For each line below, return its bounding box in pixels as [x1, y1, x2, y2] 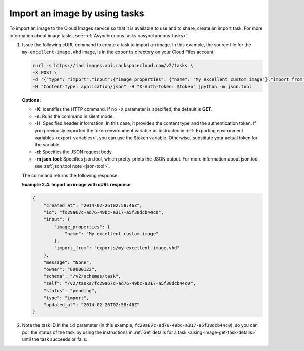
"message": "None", [43, 259, 92, 265]
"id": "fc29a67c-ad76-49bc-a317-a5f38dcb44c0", [43, 209, 164, 215]
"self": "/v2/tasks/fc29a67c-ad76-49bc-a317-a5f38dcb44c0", [43, 280, 196, 286]
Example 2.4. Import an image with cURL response [22, 182, 131, 188]
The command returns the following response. [22, 172, 119, 178]
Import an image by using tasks [9, 8, 144, 19]
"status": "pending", [43, 288, 97, 294]
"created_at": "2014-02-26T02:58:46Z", [43, 202, 143, 208]
